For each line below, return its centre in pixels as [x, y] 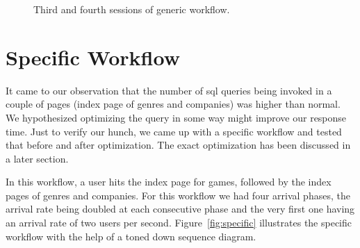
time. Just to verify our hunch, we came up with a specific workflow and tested [174, 131]
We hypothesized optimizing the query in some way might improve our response [176, 117]
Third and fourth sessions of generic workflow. [132, 9]
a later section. [37, 158]
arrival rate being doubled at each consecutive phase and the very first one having [180, 209]
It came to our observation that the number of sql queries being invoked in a [169, 90]
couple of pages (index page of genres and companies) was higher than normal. [173, 104]
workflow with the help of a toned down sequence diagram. [131, 236]
